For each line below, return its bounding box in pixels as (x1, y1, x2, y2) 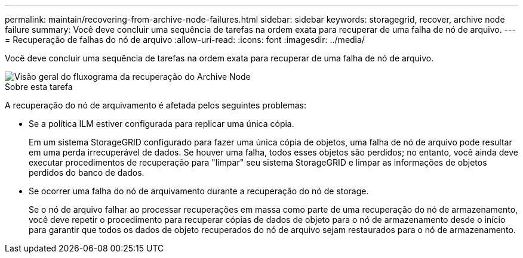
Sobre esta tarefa (5, 82, 73, 92)
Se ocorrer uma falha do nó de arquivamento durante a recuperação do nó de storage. (29, 186, 369, 196)
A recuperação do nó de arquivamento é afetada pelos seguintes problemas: (5, 100, 307, 110)
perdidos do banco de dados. (29, 167, 144, 178)
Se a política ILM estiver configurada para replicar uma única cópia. (29, 119, 294, 129)
